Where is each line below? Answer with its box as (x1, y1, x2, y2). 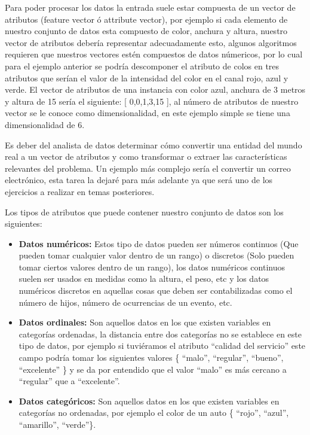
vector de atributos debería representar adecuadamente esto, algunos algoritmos (5, 36, 297, 48)
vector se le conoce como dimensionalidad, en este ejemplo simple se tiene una (5, 107, 290, 119)
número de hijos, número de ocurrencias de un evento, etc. (19, 296, 232, 308)
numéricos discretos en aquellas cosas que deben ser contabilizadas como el (19, 284, 293, 297)
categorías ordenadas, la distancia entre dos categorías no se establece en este (19, 327, 302, 340)
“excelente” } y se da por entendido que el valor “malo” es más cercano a (19, 363, 287, 375)
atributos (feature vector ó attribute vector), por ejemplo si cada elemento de (5, 13, 288, 25)
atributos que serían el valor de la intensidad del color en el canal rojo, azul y (5, 71, 288, 84)
